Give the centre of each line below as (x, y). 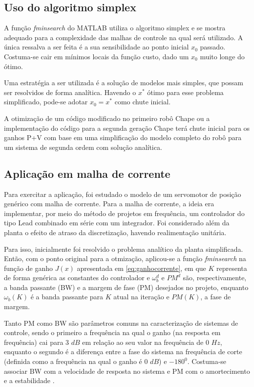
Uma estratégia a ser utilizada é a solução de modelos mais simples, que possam (124, 83)
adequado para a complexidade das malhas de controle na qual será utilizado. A (124, 37)
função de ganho (28, 268)
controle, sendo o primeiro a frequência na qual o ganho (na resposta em (112, 332)
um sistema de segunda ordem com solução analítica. (83, 147)
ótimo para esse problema (185, 92)
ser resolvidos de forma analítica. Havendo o (70, 92)
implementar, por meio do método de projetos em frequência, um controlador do (124, 213)
